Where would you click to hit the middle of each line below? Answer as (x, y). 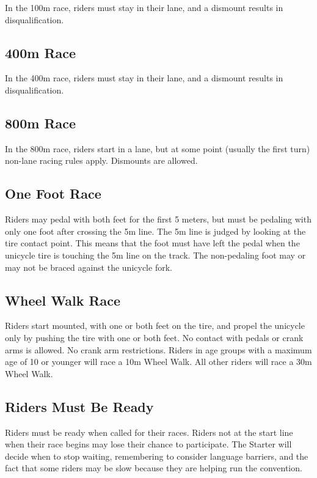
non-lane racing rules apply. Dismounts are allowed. (101, 160)
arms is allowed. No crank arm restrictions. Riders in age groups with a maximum (158, 349)
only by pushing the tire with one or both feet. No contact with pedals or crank (154, 337)
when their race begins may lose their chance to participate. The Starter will (148, 444)
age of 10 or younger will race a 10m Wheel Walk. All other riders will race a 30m (158, 362)
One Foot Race (53, 193)
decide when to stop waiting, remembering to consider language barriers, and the (157, 456)
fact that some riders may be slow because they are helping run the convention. (154, 468)
